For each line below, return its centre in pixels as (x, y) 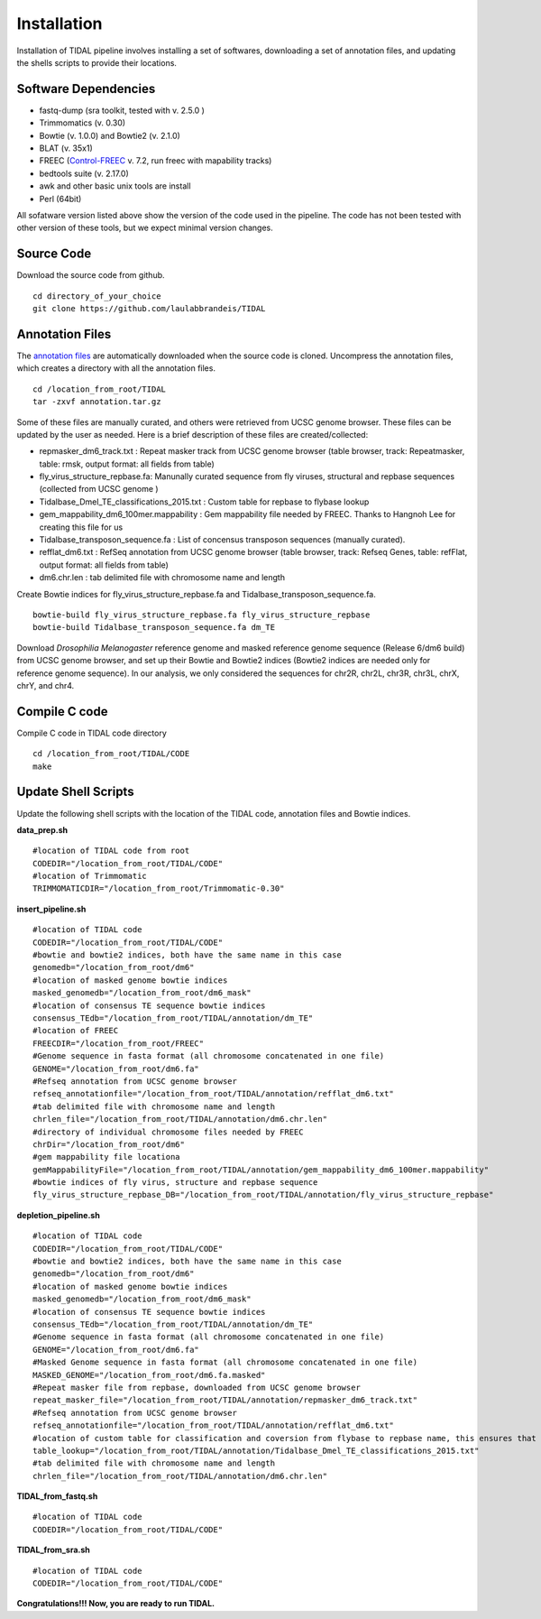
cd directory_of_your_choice (97, 296)
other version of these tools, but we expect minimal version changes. (145, 228)
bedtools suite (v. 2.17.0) (84, 173)
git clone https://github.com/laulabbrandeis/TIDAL (149, 309)
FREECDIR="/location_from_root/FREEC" (119, 1043)
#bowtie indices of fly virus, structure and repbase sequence (175, 1183)
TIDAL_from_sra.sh (53, 1550)
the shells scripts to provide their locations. (97, 62)
